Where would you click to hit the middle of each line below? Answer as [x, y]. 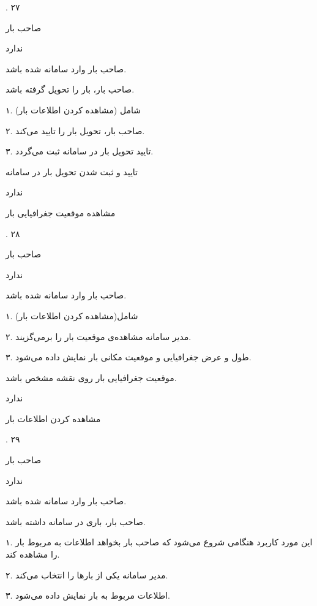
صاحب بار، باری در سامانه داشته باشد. [76, 521]
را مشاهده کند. [33, 554]
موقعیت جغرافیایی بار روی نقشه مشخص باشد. [91, 377]
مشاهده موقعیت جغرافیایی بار [61, 212]
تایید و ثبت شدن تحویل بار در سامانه [72, 171]
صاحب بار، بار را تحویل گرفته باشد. [70, 89]
